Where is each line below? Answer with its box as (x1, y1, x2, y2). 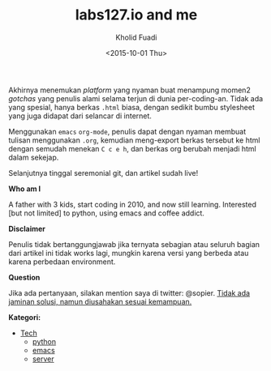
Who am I (8, 184, 41, 194)
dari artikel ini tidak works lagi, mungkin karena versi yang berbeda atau (8, 248, 249, 258)
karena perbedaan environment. (8, 257, 116, 267)
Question (8, 272, 41, 282)
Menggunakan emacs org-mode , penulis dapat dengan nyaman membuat (8, 126, 247, 136)
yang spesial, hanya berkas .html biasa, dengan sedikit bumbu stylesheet (8, 102, 256, 112)
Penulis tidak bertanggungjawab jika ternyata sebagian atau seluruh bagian (8, 239, 260, 249)
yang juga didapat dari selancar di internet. (8, 111, 153, 121)
